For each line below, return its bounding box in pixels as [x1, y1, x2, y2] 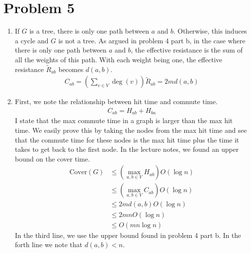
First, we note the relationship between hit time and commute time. [15, 96, 218, 107]
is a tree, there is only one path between [29, 26, 149, 36]
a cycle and [15, 35, 49, 45]
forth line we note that [15, 239, 83, 250]
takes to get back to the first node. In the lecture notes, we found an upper [15, 144, 239, 154]
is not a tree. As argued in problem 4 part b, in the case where [58, 35, 246, 45]
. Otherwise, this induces [173, 26, 247, 36]
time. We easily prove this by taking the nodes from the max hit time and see [15, 125, 247, 135]
